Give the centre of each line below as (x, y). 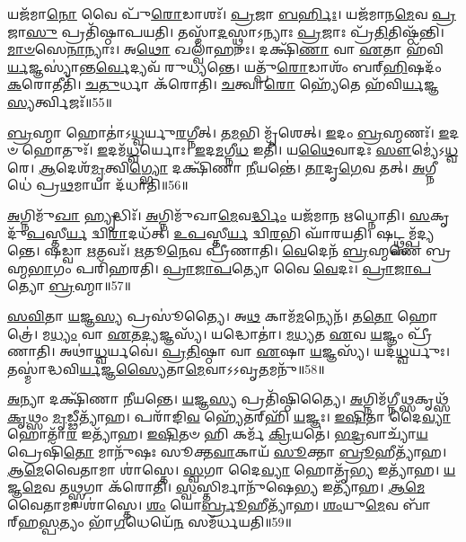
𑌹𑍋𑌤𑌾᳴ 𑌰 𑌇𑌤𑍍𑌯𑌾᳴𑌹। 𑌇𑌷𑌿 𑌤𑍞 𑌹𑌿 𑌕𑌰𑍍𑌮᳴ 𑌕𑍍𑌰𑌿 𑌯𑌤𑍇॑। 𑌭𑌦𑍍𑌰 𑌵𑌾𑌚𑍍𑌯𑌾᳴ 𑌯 (218, 434)
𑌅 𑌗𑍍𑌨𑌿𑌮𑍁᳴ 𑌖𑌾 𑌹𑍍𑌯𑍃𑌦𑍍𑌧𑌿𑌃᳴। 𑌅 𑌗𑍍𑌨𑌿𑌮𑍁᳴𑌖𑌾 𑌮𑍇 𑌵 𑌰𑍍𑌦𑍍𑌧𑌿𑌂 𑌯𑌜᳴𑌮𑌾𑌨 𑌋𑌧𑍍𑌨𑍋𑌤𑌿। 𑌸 (219, 214)
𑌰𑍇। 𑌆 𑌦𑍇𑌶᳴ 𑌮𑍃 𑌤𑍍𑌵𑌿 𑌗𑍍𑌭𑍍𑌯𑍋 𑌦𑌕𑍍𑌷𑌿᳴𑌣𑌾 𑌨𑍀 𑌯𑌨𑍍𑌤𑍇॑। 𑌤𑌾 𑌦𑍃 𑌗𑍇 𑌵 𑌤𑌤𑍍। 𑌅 (216, 167)
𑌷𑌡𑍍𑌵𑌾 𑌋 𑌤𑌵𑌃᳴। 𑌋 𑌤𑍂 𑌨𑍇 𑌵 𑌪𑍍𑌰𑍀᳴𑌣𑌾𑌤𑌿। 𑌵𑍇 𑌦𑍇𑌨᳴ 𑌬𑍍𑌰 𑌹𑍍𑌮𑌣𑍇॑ (233, 250)
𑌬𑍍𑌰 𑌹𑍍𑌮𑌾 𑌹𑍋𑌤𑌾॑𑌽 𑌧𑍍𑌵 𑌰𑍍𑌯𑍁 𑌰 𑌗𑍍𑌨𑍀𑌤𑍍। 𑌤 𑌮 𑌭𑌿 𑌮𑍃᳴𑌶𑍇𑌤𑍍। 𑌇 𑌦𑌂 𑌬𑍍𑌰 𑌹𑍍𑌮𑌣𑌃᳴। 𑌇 (229, 132)
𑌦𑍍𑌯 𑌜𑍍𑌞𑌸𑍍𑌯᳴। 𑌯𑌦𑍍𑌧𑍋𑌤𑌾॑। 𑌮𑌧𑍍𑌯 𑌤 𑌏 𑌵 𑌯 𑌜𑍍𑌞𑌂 (273, 333)
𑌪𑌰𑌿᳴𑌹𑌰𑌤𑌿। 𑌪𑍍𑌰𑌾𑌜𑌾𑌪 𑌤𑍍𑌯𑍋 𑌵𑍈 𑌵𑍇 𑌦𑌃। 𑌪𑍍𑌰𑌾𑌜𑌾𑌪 (254, 267)
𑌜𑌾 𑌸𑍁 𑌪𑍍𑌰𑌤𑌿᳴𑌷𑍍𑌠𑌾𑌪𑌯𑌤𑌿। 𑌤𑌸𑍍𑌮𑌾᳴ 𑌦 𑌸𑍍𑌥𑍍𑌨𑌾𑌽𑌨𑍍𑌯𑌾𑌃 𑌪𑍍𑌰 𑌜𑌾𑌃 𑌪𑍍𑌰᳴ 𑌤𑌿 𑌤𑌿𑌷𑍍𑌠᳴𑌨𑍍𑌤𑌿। (226, 31)
